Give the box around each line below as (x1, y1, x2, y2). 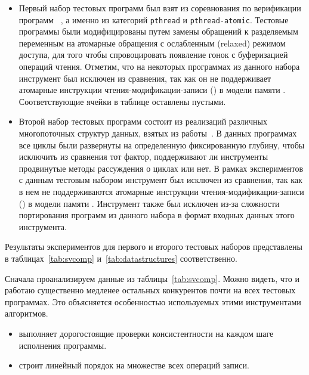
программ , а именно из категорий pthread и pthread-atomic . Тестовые (18, 13, 289, 26)
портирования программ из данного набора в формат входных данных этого (18, 209, 295, 221)
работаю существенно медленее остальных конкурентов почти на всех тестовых (5, 284, 296, 296)
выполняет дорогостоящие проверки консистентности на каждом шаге (18, 327, 274, 339)
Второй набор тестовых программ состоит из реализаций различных (18, 115, 267, 128)
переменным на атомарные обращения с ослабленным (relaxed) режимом (18, 36, 286, 49)
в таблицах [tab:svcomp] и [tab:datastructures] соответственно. (5, 252, 237, 264)
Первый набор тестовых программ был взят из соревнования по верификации (18, 2, 301, 14)
